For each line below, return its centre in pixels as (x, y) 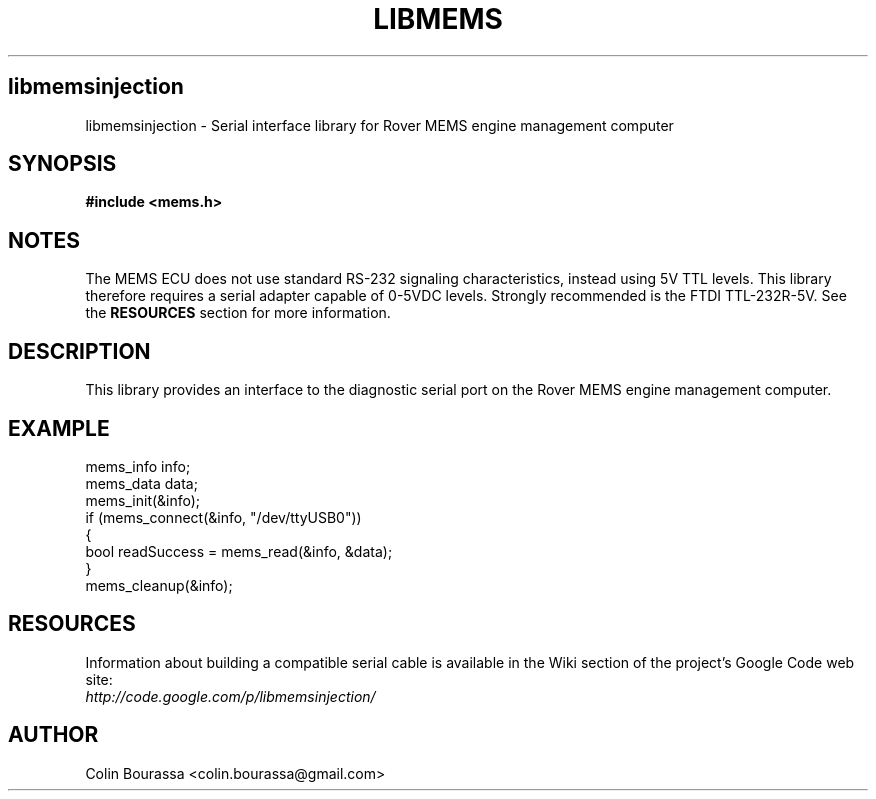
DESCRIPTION (79, 351)
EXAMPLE (59, 428)
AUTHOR (53, 735)
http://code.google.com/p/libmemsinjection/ (230, 696)
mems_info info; (138, 466)
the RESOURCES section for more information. (238, 313)
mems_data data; (141, 483)
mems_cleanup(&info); (159, 585)
